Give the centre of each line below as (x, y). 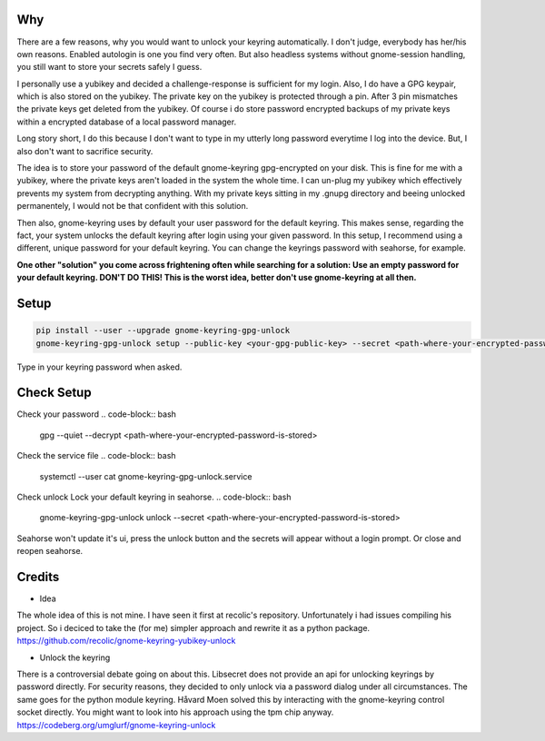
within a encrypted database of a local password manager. (126, 122)
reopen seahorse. (50, 551)
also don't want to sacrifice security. (85, 151)
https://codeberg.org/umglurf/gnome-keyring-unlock (116, 725)
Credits (38, 577)
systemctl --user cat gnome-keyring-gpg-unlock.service (146, 476)
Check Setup (54, 393)
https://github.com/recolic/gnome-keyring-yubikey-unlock (126, 641)
